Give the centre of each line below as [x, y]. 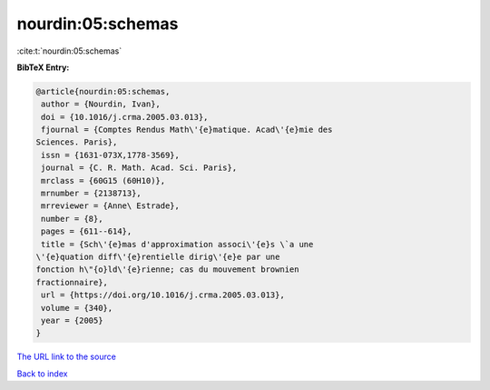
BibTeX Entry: [43, 67]
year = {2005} [72, 320]
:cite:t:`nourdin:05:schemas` [69, 51]
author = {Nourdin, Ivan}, [101, 104]
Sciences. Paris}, [77, 142]
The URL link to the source [67, 357]
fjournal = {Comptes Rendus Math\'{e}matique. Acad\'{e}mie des [187, 130]
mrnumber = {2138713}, [92, 194]
